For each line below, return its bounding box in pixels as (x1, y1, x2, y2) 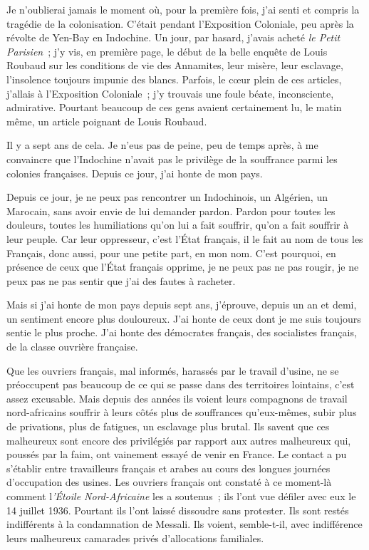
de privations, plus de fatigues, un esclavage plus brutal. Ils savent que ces (6, 419, 330, 434)
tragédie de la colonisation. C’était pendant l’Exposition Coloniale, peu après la (6, 16, 354, 31)
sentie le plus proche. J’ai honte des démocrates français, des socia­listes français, (6, 325, 357, 340)
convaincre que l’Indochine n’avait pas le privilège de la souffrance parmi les (6, 151, 338, 166)
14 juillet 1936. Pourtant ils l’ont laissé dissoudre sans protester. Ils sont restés (6, 502, 349, 517)
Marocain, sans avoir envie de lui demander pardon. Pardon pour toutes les (6, 203, 336, 218)
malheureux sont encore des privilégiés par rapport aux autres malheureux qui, (6, 432, 351, 447)
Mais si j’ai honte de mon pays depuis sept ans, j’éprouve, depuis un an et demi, (6, 297, 357, 312)
